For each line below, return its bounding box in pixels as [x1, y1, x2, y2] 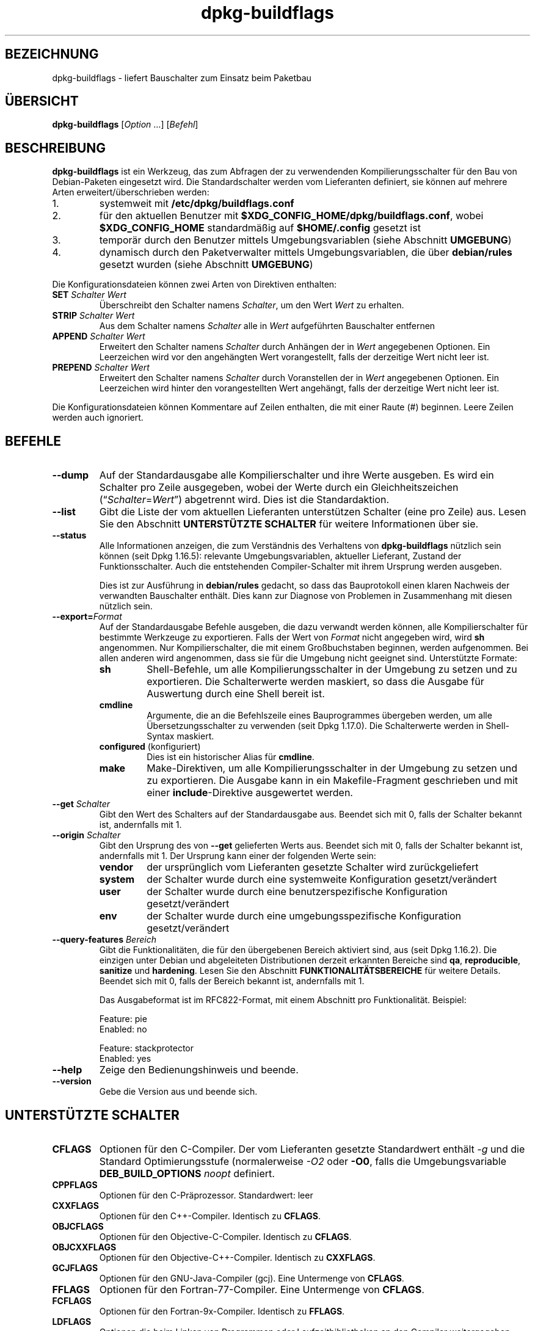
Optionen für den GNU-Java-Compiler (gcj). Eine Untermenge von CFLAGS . [99, 1272, 404, 1283]
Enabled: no [99, 1024, 147, 1035]
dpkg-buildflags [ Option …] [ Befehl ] [52, 119, 198, 130]
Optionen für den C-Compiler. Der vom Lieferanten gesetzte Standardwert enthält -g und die [99, 1142, 525, 1155]
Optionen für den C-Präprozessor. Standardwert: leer [99, 1189, 313, 1200]
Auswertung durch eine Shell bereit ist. [147, 687, 325, 700]
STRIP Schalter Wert [52, 310, 135, 321]
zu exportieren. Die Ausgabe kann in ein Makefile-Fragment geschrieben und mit [147, 774, 519, 787]
